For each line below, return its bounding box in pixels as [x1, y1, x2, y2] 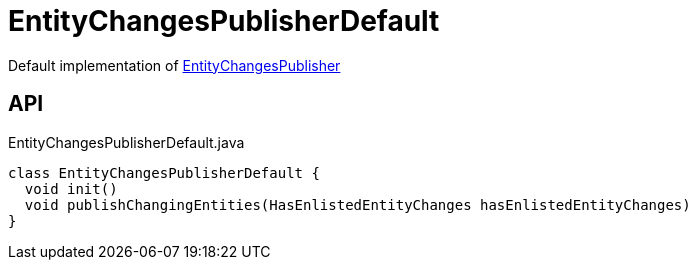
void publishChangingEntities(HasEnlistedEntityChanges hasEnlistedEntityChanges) [24, 196, 691, 213]
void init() [24, 180, 118, 197]
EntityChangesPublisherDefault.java [8, 133, 245, 151]
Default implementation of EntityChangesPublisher [8, 56, 341, 74]
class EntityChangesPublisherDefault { [8, 164, 320, 181]
